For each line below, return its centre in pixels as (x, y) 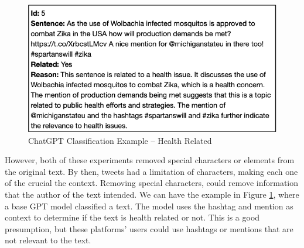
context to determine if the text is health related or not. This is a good (132, 217)
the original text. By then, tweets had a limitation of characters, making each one (151, 171)
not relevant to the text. (48, 240)
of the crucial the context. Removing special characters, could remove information (152, 183)
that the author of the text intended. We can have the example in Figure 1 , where (152, 194)
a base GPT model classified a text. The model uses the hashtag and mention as (149, 206)
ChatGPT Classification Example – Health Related (120, 140)
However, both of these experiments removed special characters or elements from (150, 160)
